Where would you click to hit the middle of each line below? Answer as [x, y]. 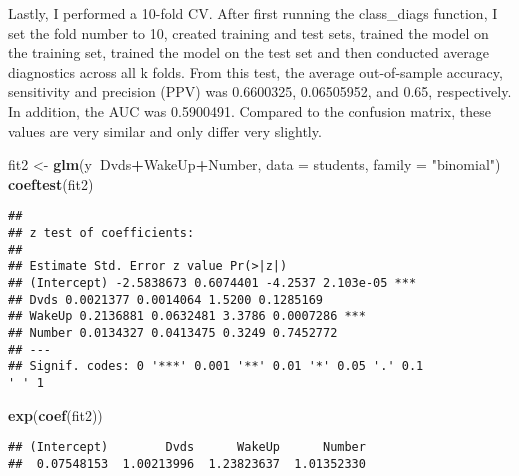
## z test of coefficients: [101, 233]
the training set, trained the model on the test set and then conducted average [248, 52]
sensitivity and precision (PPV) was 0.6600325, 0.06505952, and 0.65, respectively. [260, 91]
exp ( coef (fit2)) [55, 414]
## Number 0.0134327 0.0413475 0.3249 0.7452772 [173, 332]
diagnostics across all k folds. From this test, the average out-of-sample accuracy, [255, 71]
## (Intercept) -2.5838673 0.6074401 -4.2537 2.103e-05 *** [212, 282]
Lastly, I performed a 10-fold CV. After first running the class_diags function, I [253, 13]
